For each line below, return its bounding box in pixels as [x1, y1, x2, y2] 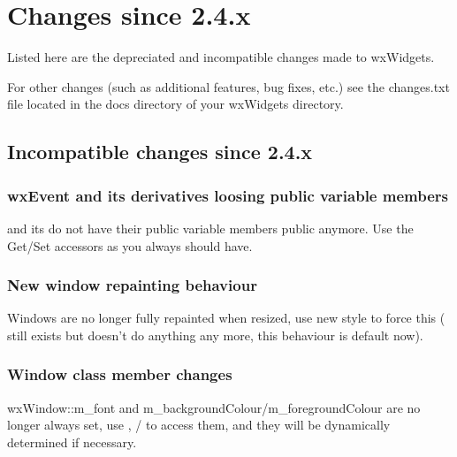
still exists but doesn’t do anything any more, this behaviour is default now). [7, 325, 423, 344]
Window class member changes [7, 363, 232, 385]
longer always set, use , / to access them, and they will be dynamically [7, 415, 391, 434]
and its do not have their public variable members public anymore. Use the [7, 218, 414, 237]
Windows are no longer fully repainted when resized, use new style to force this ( [7, 308, 446, 327]
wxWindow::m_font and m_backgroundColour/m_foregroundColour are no [7, 398, 421, 416]
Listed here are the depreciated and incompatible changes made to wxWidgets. [7, 48, 435, 66]
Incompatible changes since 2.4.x [7, 138, 313, 165]
